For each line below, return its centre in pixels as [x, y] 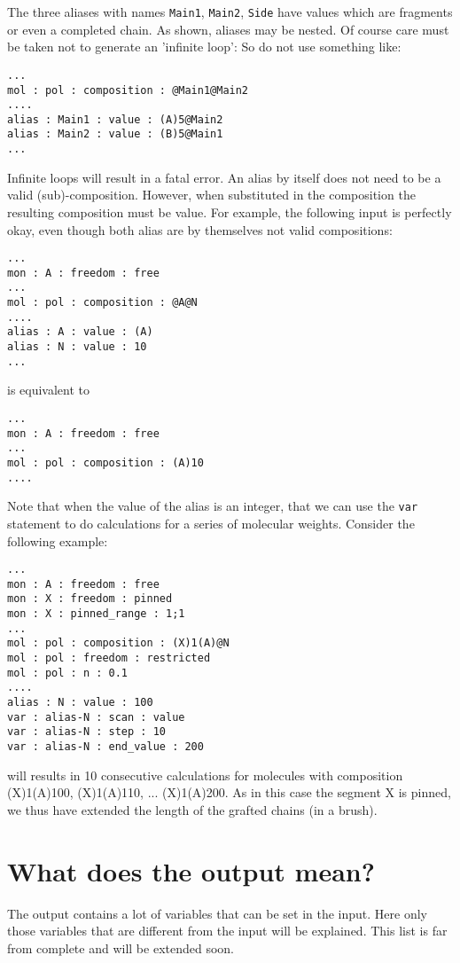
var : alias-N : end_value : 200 [105, 747]
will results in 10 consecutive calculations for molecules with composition [205, 775]
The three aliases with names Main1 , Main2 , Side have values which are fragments [230, 12]
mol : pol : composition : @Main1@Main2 [128, 90]
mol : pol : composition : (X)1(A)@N [118, 643]
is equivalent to [49, 390]
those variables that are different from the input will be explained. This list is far [227, 931]
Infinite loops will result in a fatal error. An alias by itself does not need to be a [224, 177]
